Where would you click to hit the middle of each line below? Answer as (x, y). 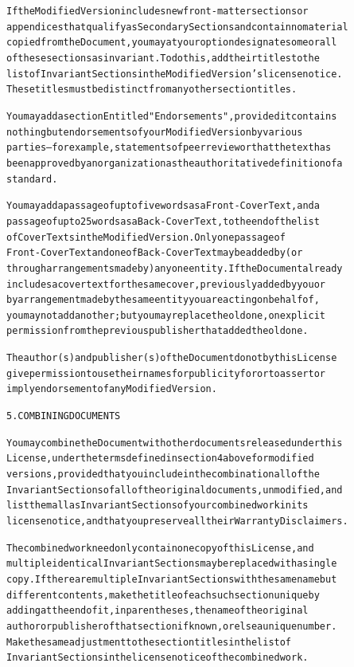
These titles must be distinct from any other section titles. (152, 90)
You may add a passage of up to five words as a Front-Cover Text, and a (163, 206)
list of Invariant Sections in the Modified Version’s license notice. (175, 74)
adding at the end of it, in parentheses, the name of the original (158, 611)
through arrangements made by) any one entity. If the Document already (175, 268)
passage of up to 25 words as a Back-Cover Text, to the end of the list (163, 221)
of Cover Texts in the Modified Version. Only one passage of (146, 237)
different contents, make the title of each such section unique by (163, 595)
